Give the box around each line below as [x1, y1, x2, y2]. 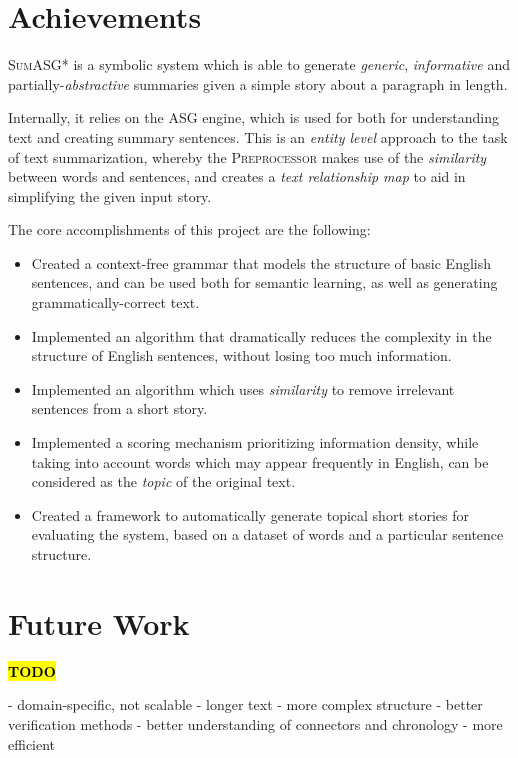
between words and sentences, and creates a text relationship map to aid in [8, 166, 466, 187]
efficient [8, 733, 56, 754]
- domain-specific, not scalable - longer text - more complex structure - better [8, 694, 483, 715]
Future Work [8, 602, 190, 643]
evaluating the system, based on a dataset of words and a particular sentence [31, 524, 504, 545]
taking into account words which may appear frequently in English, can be [31, 451, 489, 472]
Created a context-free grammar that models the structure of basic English [31, 252, 492, 273]
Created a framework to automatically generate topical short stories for [31, 504, 470, 525]
